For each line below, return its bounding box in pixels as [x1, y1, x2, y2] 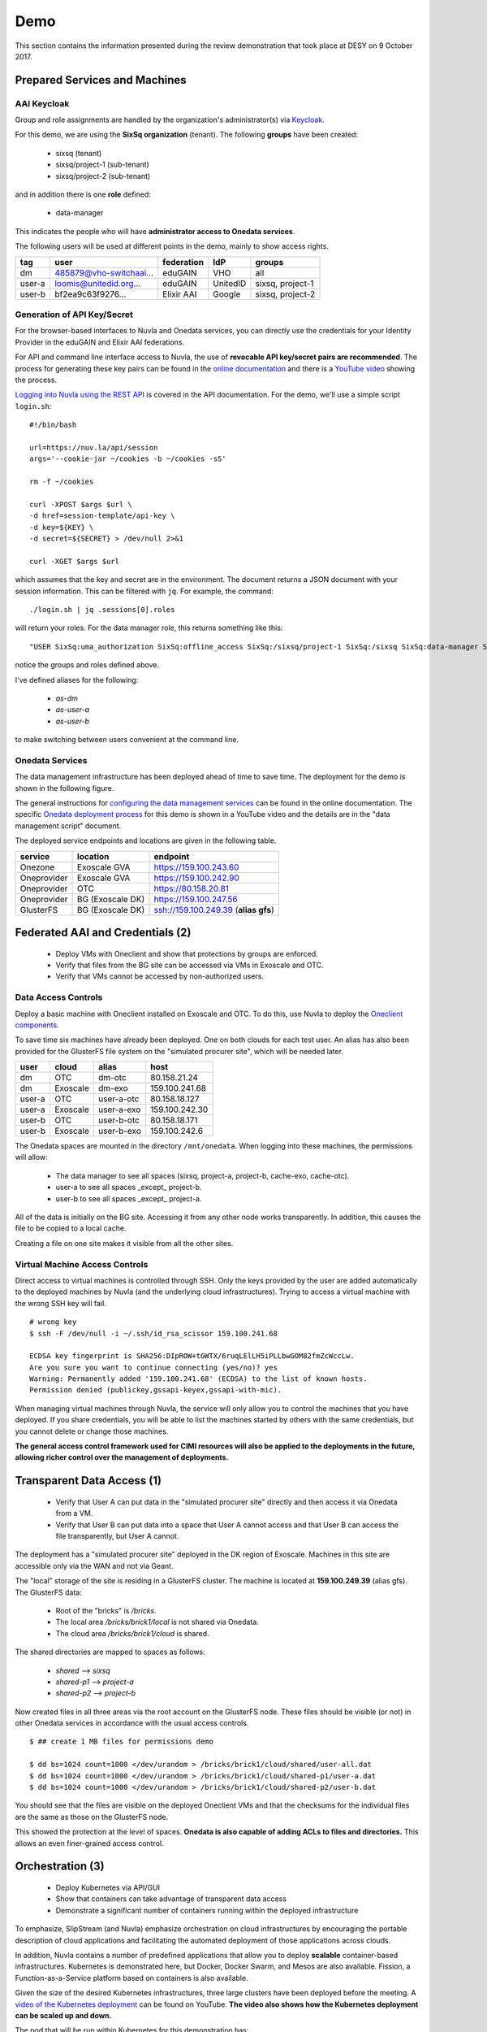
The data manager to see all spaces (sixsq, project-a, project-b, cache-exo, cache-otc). [55, 1170, 350, 1180]
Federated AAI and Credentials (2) [15, 925, 192, 939]
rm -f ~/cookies [29, 477, 94, 487]
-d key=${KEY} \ [29, 523, 94, 532]
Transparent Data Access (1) [15, 1474, 162, 1487]
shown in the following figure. [15, 783, 114, 792]
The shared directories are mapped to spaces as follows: [15, 1647, 206, 1657]
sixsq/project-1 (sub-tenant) [55, 159, 149, 170]
